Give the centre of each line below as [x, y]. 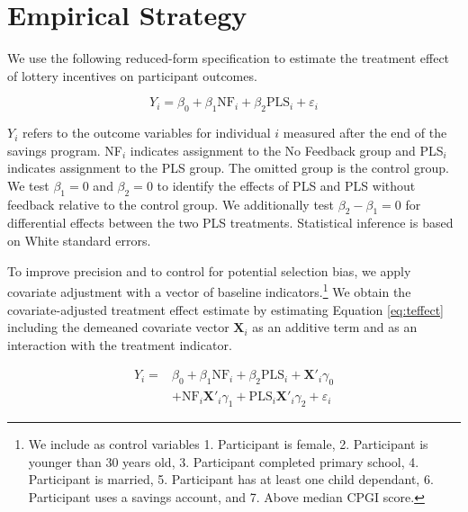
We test [28, 185]
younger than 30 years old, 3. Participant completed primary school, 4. [224, 461]
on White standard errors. [79, 241]
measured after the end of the [365, 133]
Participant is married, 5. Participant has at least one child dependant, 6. [231, 479]
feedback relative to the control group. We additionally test [171, 204]
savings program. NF [65, 150]
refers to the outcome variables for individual [146, 133]
